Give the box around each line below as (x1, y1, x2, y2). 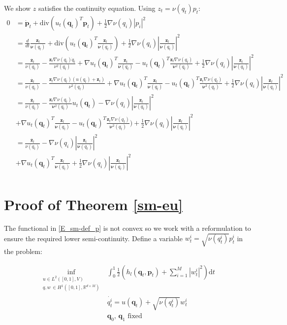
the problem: (4, 246, 42, 256)
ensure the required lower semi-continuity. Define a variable (4, 233, 183, 243)
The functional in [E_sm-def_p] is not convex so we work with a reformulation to (4, 222, 251, 233)
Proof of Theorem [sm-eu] (4, 194, 183, 214)
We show (4, 3, 31, 13)
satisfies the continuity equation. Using (38, 3, 156, 13)
